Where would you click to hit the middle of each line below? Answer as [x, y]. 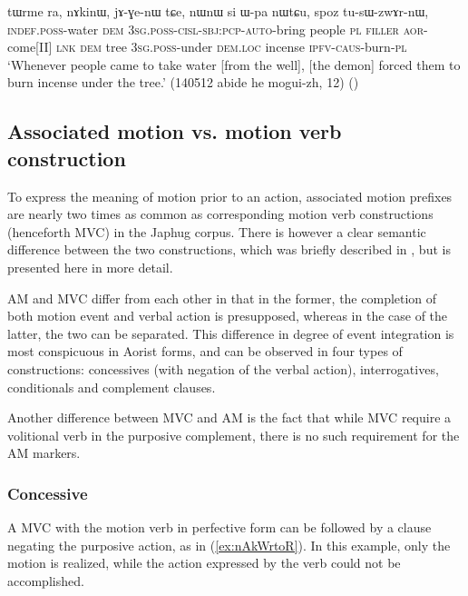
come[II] [30, 47]
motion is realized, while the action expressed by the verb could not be [204, 563]
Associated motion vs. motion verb [175, 131]
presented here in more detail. [90, 267]
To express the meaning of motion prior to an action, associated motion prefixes [230, 196]
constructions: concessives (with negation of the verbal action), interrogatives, [223, 368]
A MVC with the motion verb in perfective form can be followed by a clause [219, 527]
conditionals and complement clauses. [112, 387]
